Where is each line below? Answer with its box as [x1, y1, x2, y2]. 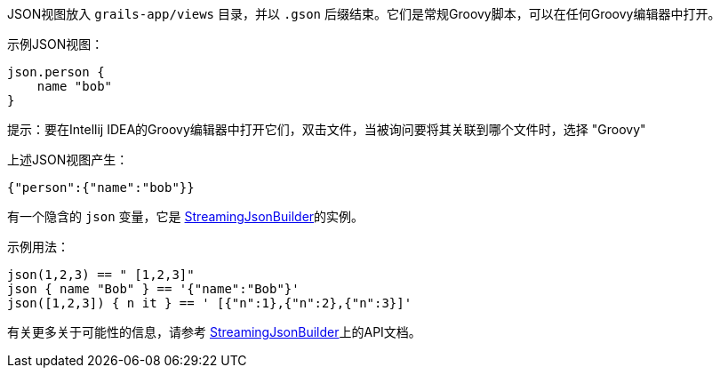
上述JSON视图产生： [7, 152, 129, 167]
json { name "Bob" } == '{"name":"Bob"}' [7, 282, 300, 296]
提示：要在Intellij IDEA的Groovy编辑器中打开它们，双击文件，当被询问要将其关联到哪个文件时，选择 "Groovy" [7, 122, 646, 137]
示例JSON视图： [7, 36, 104, 52]
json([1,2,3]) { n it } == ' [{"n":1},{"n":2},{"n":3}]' [7, 296, 412, 310]
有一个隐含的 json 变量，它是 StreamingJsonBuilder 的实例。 [7, 209, 364, 224]
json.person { [7, 65, 105, 79]
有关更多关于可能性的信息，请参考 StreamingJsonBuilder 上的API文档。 [7, 324, 421, 339]
